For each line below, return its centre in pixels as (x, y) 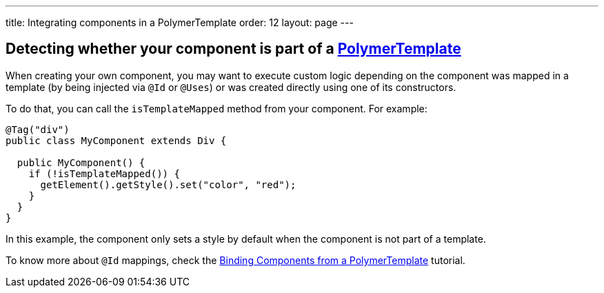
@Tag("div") (38, 129)
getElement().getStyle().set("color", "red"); (168, 184)
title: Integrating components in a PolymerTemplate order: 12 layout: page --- (180, 22)
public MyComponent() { (81, 162)
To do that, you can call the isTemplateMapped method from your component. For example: (217, 108)
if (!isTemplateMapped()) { (104, 173)
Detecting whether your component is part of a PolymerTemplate (233, 49)
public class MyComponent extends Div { (116, 140)
